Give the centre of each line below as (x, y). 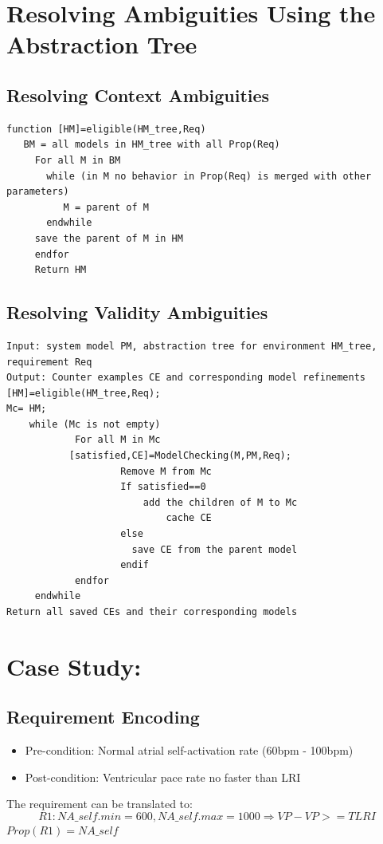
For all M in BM (78, 160)
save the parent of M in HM (109, 238)
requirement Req (49, 362)
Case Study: (74, 666)
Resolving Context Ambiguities (138, 95)
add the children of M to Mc (220, 502)
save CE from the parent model (215, 549)
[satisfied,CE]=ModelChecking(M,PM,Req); (180, 456)
